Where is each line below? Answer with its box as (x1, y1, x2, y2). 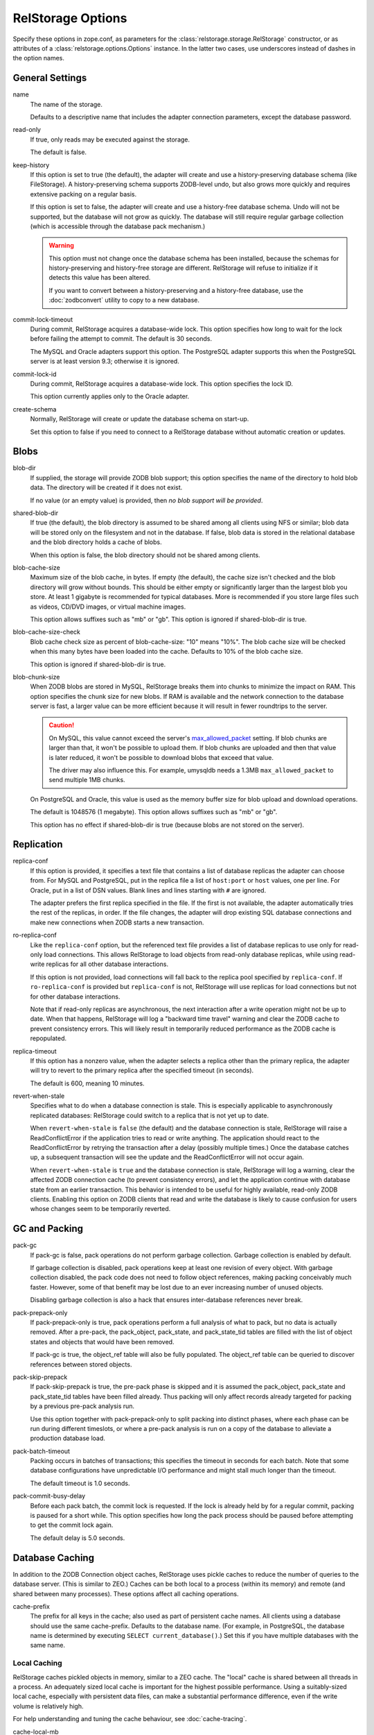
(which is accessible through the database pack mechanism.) (30, 222, 206, 230)
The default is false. (30, 148, 87, 156)
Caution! (48, 721, 75, 729)
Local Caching (12, 1659, 62, 1668)
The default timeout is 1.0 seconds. (30, 1479, 131, 1487)
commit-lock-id (12, 370, 57, 378)
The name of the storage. (30, 100, 103, 108)
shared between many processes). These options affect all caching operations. (12, 1589, 239, 1598)
